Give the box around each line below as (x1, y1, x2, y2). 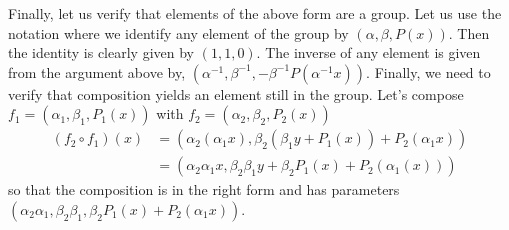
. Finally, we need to (366, 61, 491, 82)
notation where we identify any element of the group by (8, 22, 349, 43)
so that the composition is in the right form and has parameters (8, 179, 400, 200)
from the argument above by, (8, 61, 186, 82)
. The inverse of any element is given (256, 42, 481, 63)
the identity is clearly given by (8, 42, 195, 63)
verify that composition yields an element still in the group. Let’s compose (8, 83, 464, 104)
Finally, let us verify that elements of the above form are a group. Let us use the (8, 3, 502, 23)
